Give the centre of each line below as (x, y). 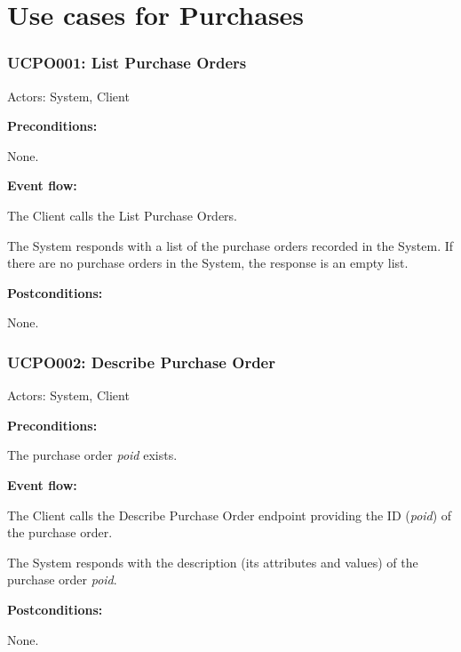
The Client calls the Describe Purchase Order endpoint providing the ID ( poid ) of (230, 515)
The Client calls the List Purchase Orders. (123, 215)
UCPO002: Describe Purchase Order (141, 362)
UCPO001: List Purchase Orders (127, 63)
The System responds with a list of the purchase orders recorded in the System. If (230, 245)
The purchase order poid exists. (92, 455)
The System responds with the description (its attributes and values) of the (213, 562)
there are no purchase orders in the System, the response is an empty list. (208, 263)
